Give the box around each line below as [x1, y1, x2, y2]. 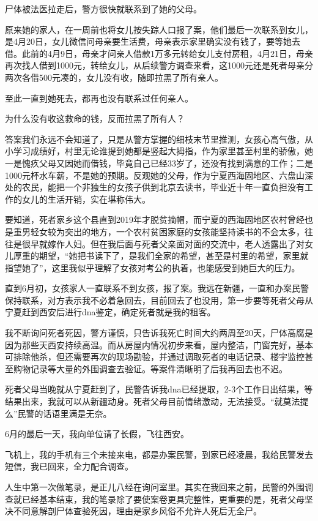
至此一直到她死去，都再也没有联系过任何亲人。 [5, 91, 193, 104]
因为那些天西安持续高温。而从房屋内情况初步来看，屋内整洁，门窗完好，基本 [5, 338, 313, 351]
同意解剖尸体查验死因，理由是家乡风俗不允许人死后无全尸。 [21, 504, 262, 517]
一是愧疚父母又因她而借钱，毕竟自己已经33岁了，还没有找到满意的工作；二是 [5, 156, 313, 169]
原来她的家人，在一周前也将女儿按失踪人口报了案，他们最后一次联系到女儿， [5, 23, 313, 36]
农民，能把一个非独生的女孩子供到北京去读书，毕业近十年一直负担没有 [21, 181, 305, 193]
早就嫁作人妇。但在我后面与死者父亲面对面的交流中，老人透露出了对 [30, 237, 305, 250]
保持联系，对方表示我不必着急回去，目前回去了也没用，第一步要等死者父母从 [5, 293, 313, 306]
